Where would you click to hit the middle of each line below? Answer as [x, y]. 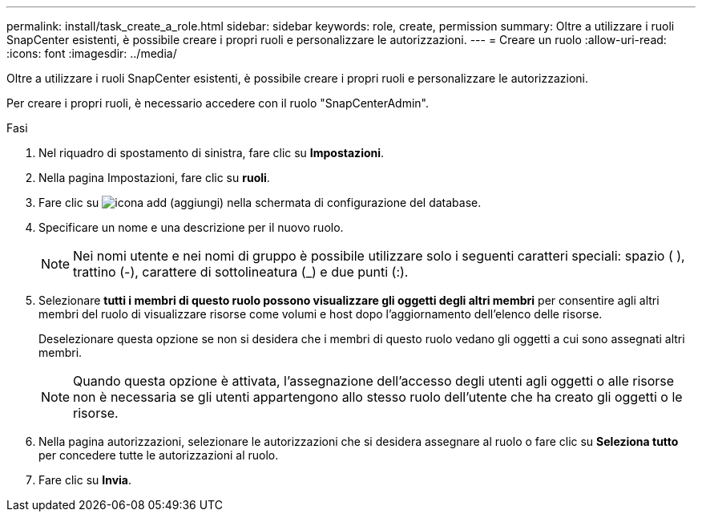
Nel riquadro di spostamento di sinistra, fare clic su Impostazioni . [212, 153]
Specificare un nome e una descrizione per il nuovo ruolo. [191, 227]
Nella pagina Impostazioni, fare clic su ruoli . [154, 178]
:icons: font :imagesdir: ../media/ [92, 53]
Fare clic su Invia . [85, 480]
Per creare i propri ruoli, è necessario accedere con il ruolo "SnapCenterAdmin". [218, 103]
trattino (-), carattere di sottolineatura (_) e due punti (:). [241, 272]
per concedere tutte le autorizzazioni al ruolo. [159, 455]
